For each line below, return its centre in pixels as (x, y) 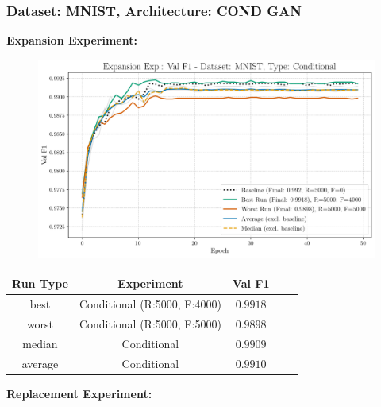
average (40, 363)
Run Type (40, 283)
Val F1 (251, 283)
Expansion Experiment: (72, 40)
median (40, 343)
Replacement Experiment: (79, 393)
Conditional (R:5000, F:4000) (150, 304)
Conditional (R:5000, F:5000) (150, 323)
